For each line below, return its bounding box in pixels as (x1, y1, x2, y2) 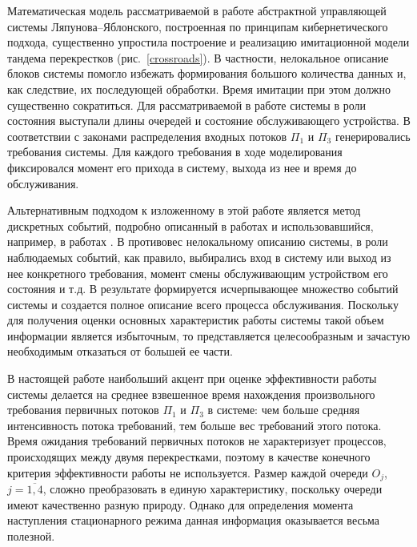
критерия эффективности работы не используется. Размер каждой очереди (7, 464, 368, 481)
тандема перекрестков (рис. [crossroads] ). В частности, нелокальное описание (7, 49, 389, 66)
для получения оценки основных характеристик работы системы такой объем (7, 312, 384, 328)
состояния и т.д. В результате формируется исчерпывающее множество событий (7, 280, 399, 297)
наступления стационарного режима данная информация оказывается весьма (7, 512, 380, 529)
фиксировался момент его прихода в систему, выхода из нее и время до (7, 159, 357, 175)
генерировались (335, 127, 411, 144)
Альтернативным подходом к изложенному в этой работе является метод (7, 202, 361, 219)
